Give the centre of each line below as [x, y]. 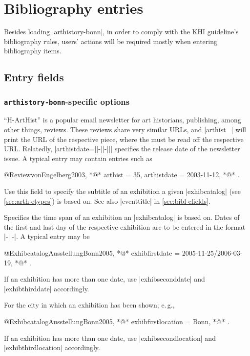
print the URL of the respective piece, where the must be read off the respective [124, 139]
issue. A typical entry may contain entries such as [78, 158]
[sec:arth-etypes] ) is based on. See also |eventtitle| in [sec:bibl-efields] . [107, 201]
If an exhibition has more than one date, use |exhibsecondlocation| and [110, 338]
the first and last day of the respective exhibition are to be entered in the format [125, 226]
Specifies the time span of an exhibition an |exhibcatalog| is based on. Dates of [122, 217]
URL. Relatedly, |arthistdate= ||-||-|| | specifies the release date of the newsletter [122, 149]
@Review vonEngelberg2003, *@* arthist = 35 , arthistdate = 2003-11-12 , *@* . [122, 175]
